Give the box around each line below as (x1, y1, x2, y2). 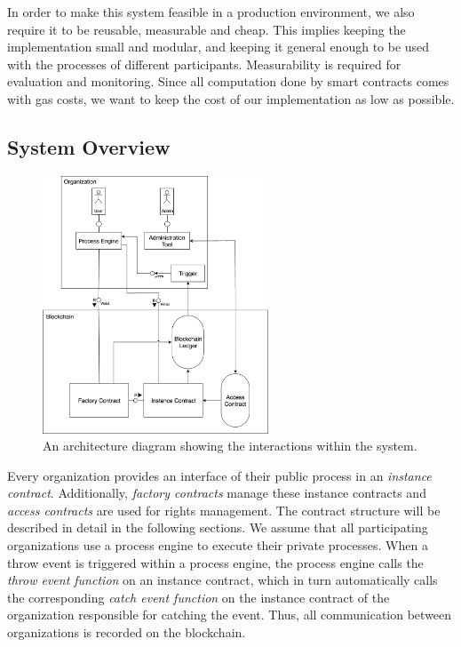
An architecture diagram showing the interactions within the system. (43, 436, 417, 455)
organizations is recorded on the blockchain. (7, 623, 246, 642)
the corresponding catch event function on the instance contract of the (7, 587, 390, 606)
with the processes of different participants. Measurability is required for (7, 54, 401, 73)
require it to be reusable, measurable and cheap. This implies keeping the (7, 20, 406, 38)
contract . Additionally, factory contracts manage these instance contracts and (7, 483, 426, 502)
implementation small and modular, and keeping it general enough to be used (7, 37, 430, 56)
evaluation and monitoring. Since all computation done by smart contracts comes (7, 72, 449, 91)
